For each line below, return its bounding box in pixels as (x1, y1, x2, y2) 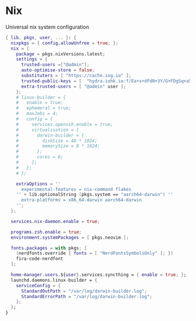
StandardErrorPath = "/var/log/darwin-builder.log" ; (20, 294, 153, 299)
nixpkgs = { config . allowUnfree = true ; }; (11, 40, 119, 46)
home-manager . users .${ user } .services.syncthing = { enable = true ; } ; (11, 272, 187, 278)
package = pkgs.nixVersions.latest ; (16, 51, 106, 57)
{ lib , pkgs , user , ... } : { (5, 34, 77, 40)
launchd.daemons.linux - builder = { (11, 277, 98, 283)
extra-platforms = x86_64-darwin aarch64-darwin (20, 197, 142, 203)
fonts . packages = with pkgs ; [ (11, 245, 87, 251)
